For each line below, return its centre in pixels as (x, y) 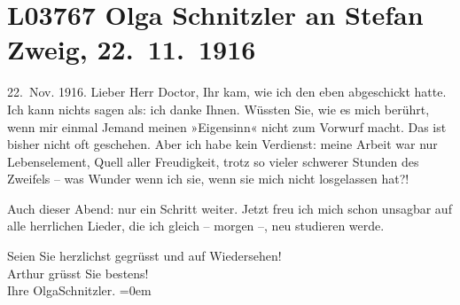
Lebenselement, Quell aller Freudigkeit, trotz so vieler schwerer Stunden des (213, 161)
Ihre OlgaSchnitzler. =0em (79, 290)
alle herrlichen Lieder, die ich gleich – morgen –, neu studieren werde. (196, 226)
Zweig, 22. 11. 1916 (132, 49)
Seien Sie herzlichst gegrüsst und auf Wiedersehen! (144, 256)
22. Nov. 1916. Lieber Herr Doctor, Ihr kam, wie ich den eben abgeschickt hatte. (227, 92)
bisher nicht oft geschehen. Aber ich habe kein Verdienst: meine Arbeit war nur (222, 144)
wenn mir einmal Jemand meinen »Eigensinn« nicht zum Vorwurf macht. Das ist (227, 126)
